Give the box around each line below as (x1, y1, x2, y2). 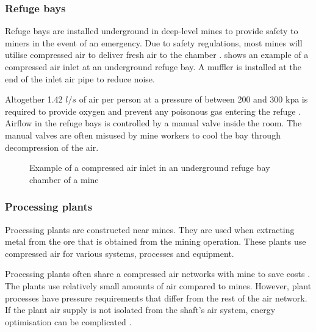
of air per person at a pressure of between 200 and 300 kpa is (79, 93, 308, 106)
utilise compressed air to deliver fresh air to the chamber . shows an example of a (5, 48, 309, 61)
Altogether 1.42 (5, 93, 63, 106)
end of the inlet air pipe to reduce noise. (5, 72, 155, 85)
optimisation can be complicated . (5, 315, 132, 328)
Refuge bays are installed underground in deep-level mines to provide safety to (5, 24, 298, 37)
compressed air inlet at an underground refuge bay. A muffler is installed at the (5, 60, 301, 73)
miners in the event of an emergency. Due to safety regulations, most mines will (5, 36, 303, 49)
